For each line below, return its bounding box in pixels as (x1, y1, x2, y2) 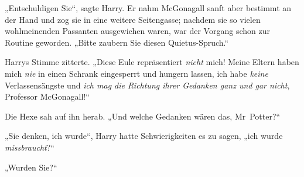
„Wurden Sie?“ (5, 161, 57, 173)
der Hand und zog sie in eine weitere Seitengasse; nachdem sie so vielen (5, 13, 261, 25)
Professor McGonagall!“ (5, 90, 90, 103)
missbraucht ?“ (5, 141, 54, 153)
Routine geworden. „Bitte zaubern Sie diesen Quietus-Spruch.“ (5, 36, 229, 48)
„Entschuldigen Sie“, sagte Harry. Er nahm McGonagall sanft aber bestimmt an (5, 2, 292, 13)
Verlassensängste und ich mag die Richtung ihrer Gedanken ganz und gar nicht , (5, 79, 290, 91)
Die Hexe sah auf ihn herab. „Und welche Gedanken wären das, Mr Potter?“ (5, 110, 281, 122)
